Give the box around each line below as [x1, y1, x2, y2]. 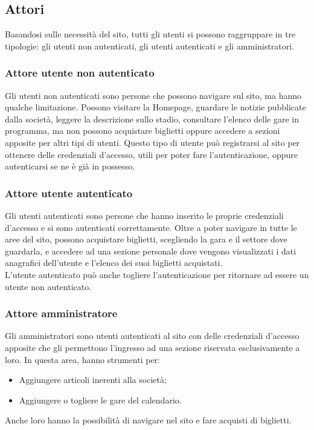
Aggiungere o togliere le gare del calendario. [19, 393, 182, 406]
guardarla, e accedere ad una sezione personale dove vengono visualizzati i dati [5, 244, 296, 257]
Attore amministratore [5, 306, 118, 321]
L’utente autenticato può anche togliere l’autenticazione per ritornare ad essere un [5, 268, 309, 280]
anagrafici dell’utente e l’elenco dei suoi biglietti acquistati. [5, 256, 223, 269]
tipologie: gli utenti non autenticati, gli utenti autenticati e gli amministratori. [5, 39, 294, 52]
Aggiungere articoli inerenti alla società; [19, 373, 167, 386]
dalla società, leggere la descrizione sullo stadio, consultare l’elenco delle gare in [5, 112, 300, 125]
